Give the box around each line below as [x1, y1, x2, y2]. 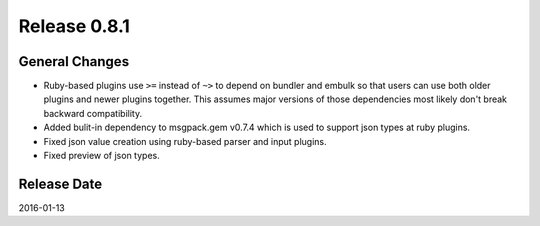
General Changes [18, 53, 130, 70]
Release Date [18, 175, 103, 192]
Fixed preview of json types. [43, 150, 160, 162]
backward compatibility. [43, 107, 143, 119]
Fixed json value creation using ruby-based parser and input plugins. [43, 135, 327, 147]
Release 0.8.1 [18, 15, 130, 37]
